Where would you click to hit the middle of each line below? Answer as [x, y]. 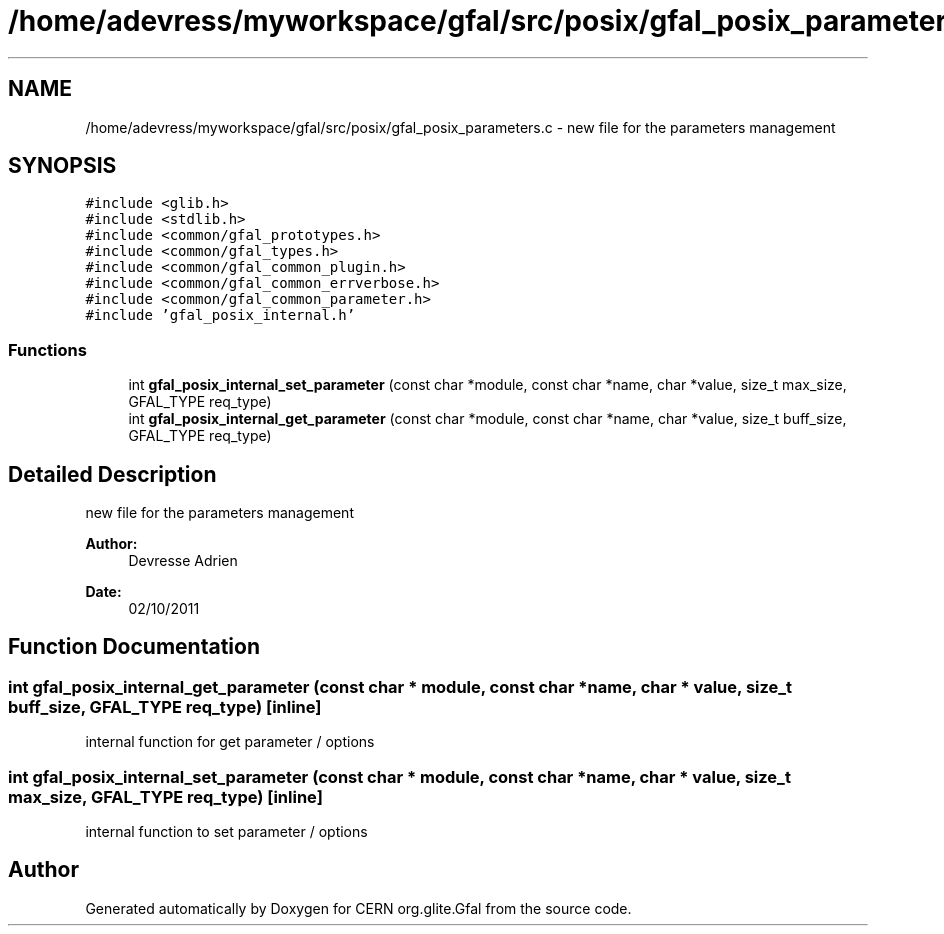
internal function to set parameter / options [226, 831]
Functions [47, 349]
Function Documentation [134, 647]
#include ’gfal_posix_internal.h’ [220, 315]
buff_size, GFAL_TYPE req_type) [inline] [165, 706]
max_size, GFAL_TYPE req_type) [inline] [165, 796]
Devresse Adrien [183, 561]
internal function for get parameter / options [230, 742]
